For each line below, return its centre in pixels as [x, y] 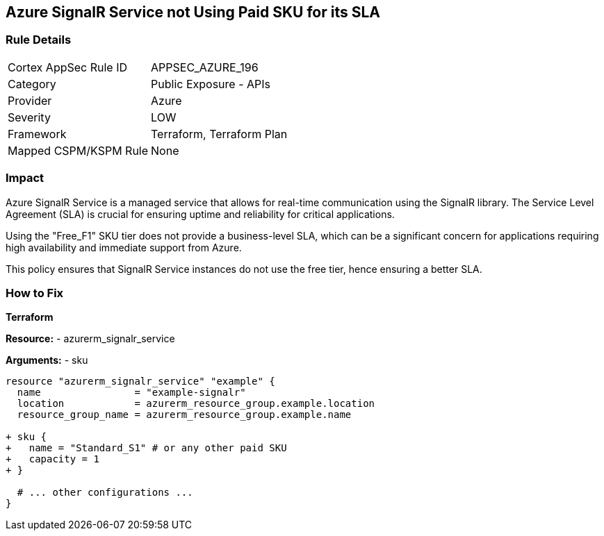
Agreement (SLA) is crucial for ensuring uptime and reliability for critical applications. [200, 214]
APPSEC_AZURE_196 [205, 67]
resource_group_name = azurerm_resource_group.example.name [184, 415]
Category [32, 84]
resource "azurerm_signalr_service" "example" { [140, 382]
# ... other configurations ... [105, 493]
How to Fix [35, 293]
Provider [30, 100]
